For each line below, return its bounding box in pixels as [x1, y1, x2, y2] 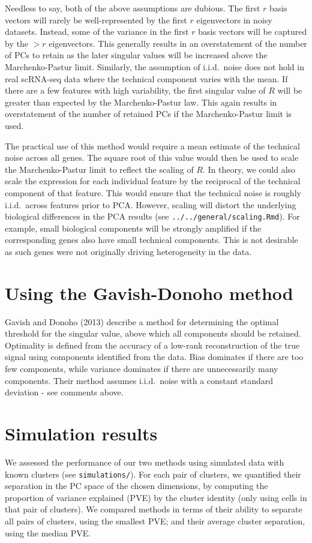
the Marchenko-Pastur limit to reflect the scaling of [5, 163, 194, 175]
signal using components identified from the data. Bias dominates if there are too [5, 350, 304, 363]
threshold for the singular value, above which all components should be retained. [5, 327, 301, 340]
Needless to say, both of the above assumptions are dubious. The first [5, 2, 260, 14]
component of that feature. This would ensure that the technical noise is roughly [5, 186, 301, 199]
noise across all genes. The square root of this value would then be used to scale [5, 151, 299, 164]
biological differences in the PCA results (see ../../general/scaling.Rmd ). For [5, 210, 300, 223]
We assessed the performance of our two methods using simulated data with [5, 455, 284, 468]
